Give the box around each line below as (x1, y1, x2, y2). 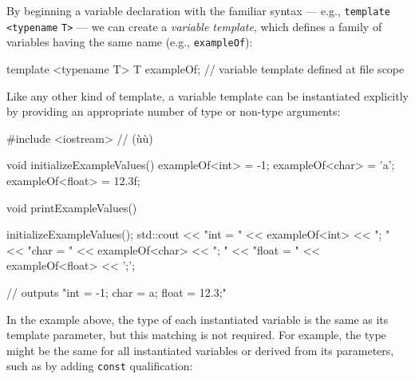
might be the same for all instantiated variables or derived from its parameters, (6, 341, 394, 358)
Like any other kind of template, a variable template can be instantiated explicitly (6, 87, 409, 104)
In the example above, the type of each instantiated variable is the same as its (6, 310, 389, 327)
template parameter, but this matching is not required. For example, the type (6, 326, 386, 343)
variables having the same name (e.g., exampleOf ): (6, 34, 253, 50)
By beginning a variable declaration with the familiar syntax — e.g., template (6, 2, 390, 18)
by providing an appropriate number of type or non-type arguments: (6, 103, 341, 120)
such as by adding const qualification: (6, 357, 193, 374)
